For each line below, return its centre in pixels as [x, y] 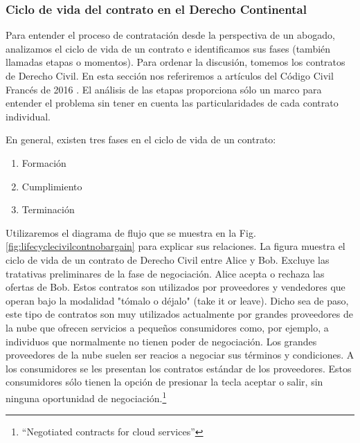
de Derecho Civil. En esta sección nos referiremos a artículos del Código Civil [170, 75]
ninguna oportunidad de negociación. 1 [86, 397]
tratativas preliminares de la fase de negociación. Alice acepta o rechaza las [165, 273]
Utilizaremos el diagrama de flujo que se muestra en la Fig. [131, 232]
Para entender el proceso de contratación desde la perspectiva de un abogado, [170, 35]
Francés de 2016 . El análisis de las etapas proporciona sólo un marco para [164, 89]
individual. [28, 116]
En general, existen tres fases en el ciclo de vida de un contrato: [141, 139]
